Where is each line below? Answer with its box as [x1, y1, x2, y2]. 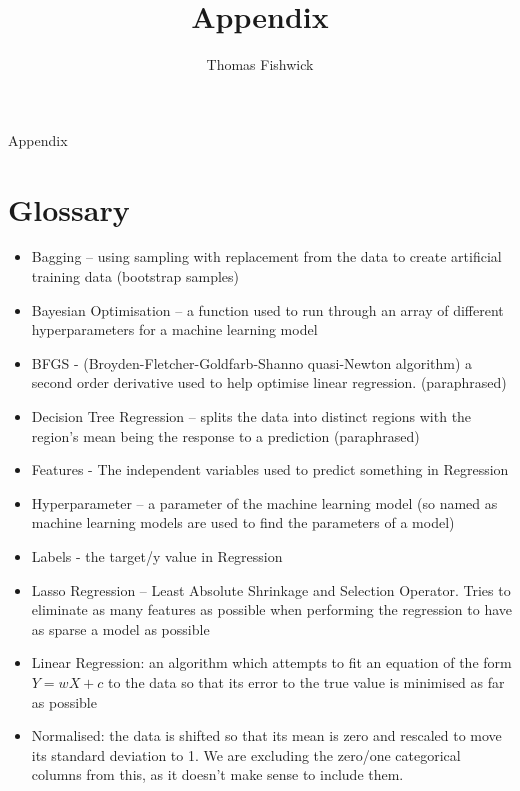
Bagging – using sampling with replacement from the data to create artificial [31, 246, 502, 267]
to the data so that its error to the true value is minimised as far [108, 671, 505, 692]
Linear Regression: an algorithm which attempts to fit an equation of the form [31, 652, 512, 673]
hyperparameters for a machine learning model [31, 319, 318, 340]
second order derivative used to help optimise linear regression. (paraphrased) [31, 372, 507, 393]
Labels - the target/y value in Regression [31, 545, 283, 566]
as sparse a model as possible [31, 618, 210, 639]
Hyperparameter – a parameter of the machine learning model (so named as [31, 492, 498, 513]
